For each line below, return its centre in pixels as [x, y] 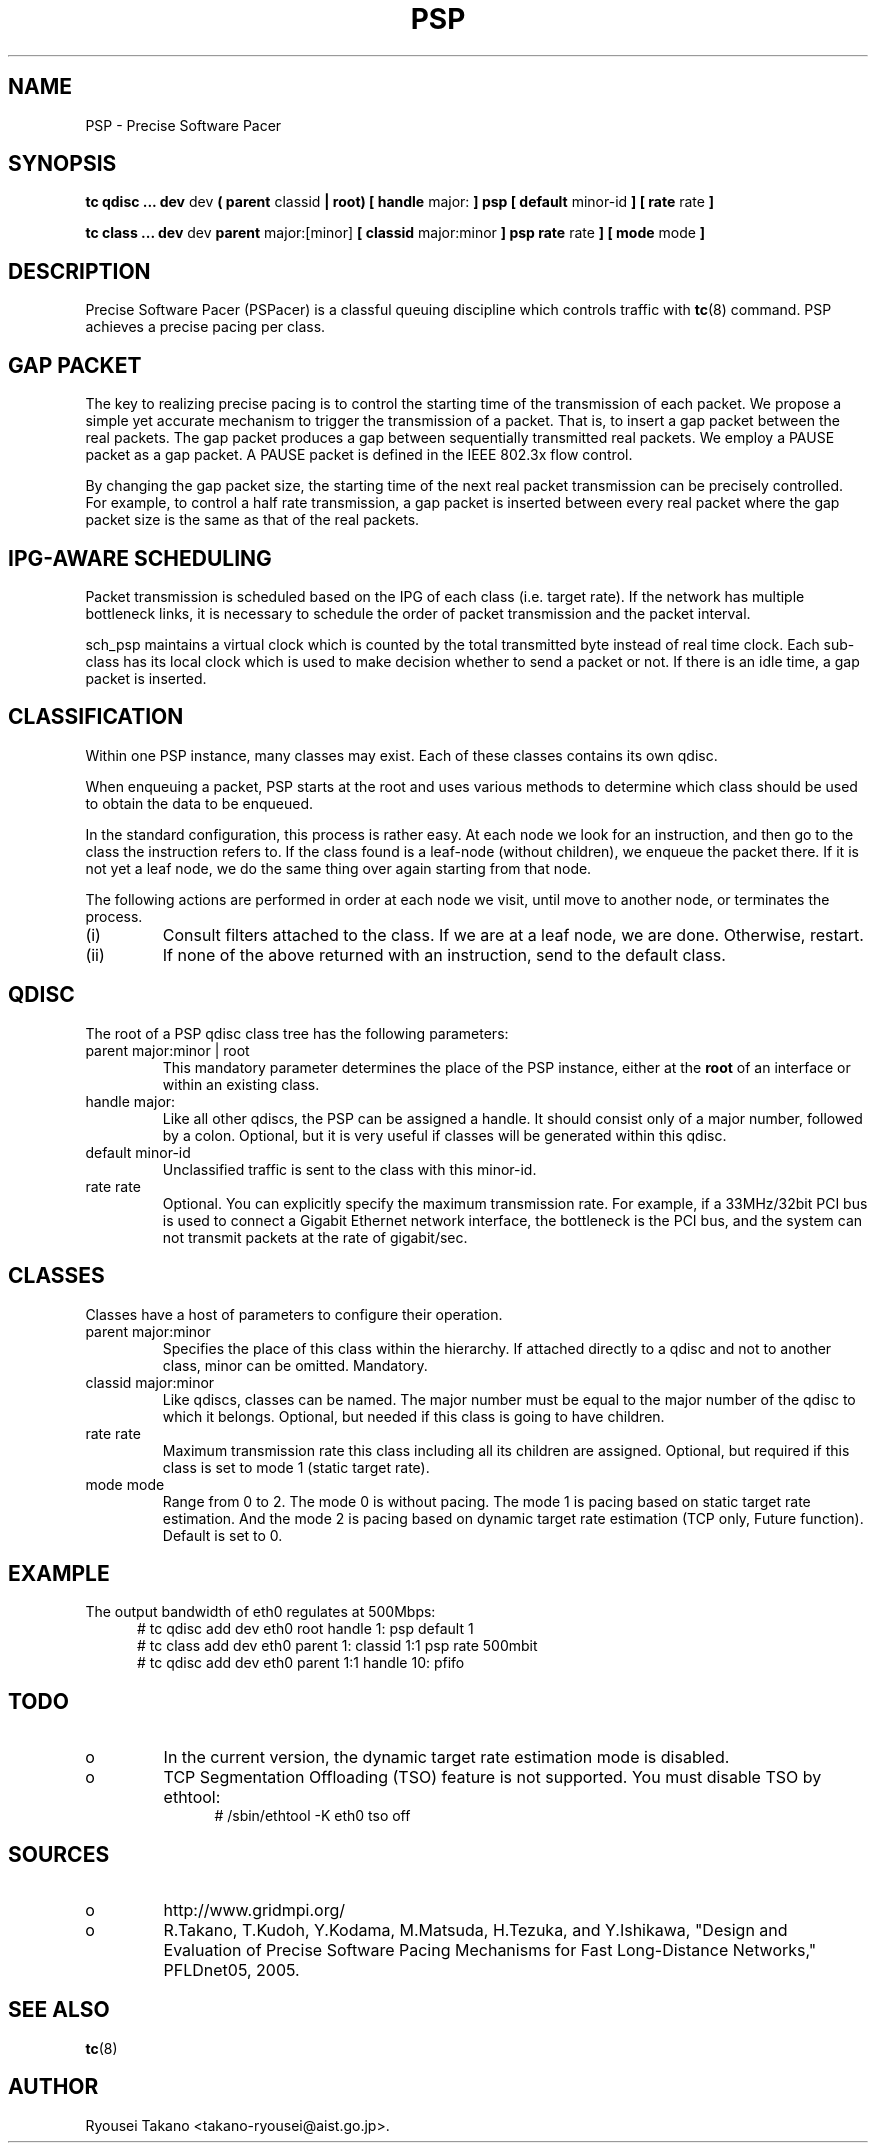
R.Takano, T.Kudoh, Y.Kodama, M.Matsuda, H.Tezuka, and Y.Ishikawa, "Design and [475, 1930]
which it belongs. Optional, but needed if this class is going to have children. [413, 1416]
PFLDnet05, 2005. [231, 1970]
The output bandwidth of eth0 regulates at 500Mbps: [260, 1612]
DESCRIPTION [79, 271]
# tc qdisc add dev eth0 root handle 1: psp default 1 [305, 1629]
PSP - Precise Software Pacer [183, 125]
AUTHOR [53, 2087]
